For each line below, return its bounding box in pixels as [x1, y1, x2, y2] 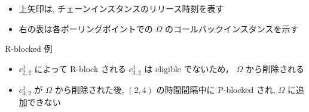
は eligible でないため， [144, 62, 234, 74]
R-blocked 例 [5, 42, 53, 55]
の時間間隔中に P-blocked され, [156, 83, 276, 95]
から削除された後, [54, 83, 124, 95]
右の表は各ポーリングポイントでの [19, 22, 153, 35]
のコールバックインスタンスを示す [164, 22, 299, 35]
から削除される [245, 62, 304, 74]
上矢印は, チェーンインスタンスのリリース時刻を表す [19, 2, 224, 14]
